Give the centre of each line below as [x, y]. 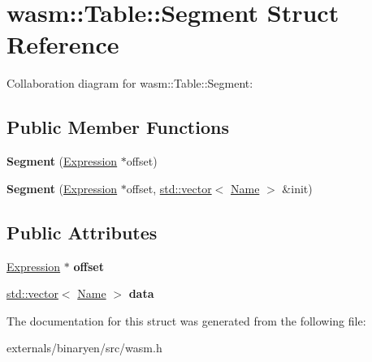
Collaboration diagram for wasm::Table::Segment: [130, 83]
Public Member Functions [118, 127]
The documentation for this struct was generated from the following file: [186, 320]
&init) [297, 188]
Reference [63, 44]
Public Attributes [82, 232]
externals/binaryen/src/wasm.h [84, 348]
